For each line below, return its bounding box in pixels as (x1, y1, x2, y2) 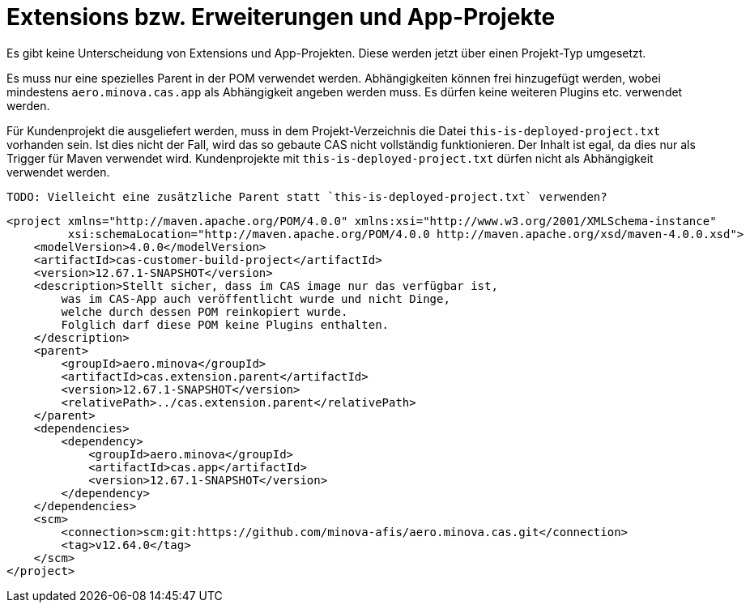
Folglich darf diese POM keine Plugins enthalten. (61, 317, 390, 331)
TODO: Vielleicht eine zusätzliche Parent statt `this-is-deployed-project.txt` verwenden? (6, 190, 607, 203)
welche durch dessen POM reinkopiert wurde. (61, 304, 348, 318)
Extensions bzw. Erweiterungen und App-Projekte (6, 3, 556, 31)
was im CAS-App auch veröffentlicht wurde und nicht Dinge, (61, 292, 450, 305)
